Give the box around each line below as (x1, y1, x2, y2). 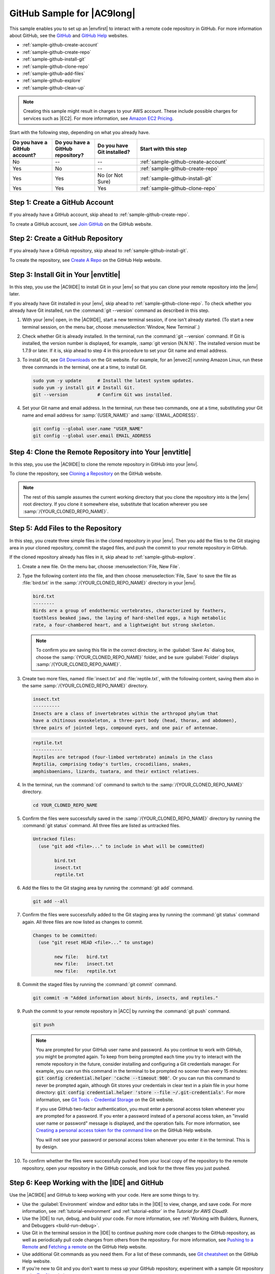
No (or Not (97, 171, 123, 178)
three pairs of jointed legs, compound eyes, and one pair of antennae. (33, 725, 218, 731)
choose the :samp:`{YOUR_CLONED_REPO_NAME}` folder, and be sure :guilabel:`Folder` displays (36, 654, 239, 660)
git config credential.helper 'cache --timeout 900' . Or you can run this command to (36, 1075, 240, 1081)
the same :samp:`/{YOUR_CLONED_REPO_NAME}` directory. (22, 682, 148, 688)
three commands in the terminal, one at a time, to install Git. (22, 364, 147, 370)
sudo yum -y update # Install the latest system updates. (33, 378, 195, 383)
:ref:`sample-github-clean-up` (22, 85, 85, 91)
